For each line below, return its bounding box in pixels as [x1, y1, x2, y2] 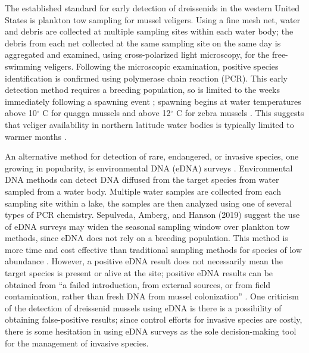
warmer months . [5, 130, 67, 142]
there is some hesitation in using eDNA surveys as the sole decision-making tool [5, 325, 296, 338]
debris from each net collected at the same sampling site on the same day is [5, 36, 281, 49]
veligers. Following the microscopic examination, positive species [44, 60, 279, 72]
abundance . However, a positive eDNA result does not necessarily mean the [5, 255, 283, 267]
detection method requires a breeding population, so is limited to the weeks [5, 83, 280, 96]
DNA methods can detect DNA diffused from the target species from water [5, 173, 279, 186]
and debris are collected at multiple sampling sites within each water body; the [5, 25, 294, 38]
